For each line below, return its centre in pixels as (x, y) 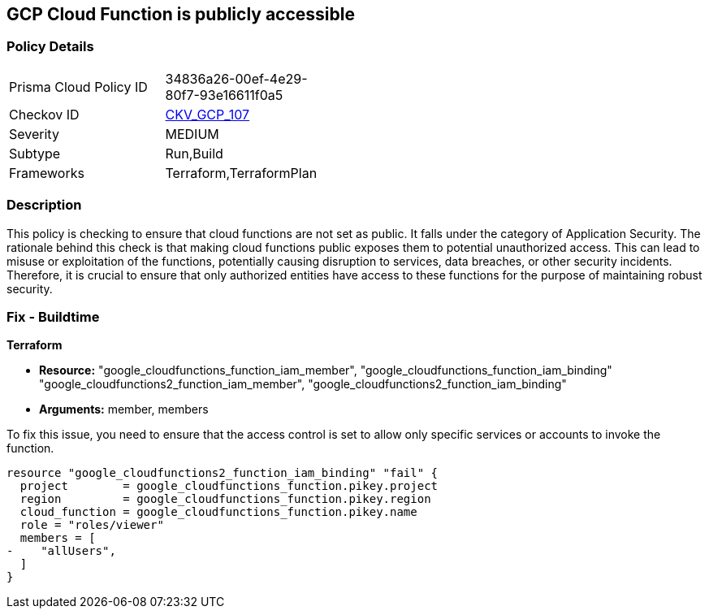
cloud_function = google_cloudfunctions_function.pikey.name (218, 512)
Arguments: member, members (124, 409)
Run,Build (194, 153)
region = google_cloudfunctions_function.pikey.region (225, 499)
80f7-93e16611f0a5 (224, 95)
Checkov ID (44, 114)
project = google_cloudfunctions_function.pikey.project (229, 486)
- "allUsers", (61, 551)
